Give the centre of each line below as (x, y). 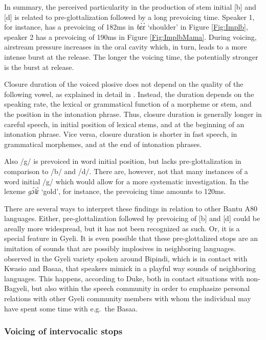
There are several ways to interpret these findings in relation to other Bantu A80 (131, 208)
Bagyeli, (17, 288)
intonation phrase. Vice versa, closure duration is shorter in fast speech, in (121, 134)
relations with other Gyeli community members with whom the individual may (128, 298)
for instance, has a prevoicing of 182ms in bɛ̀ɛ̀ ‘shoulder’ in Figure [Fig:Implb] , (126, 27)
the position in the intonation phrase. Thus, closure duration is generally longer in (133, 114)
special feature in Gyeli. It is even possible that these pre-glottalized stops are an (131, 238)
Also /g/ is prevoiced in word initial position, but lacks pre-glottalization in (123, 161)
